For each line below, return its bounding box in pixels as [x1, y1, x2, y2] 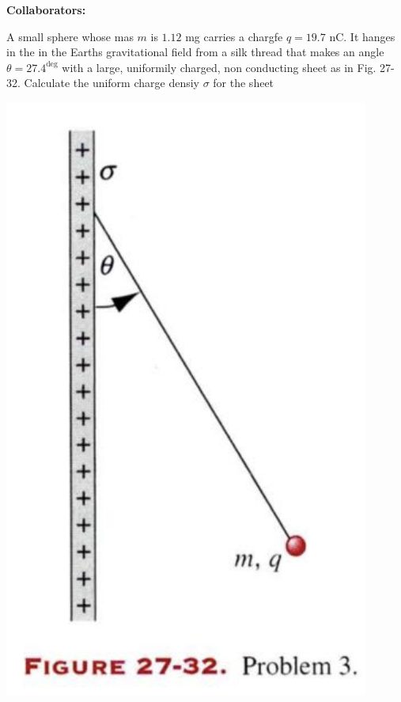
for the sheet [213, 74, 274, 91]
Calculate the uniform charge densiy [24, 74, 199, 91]
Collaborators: [6, 2, 86, 17]
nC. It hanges [329, 28, 395, 44]
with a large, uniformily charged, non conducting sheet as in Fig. [62, 59, 376, 75]
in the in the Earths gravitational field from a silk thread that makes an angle [6, 44, 384, 60]
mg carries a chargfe [185, 28, 283, 44]
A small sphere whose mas [6, 28, 134, 44]
